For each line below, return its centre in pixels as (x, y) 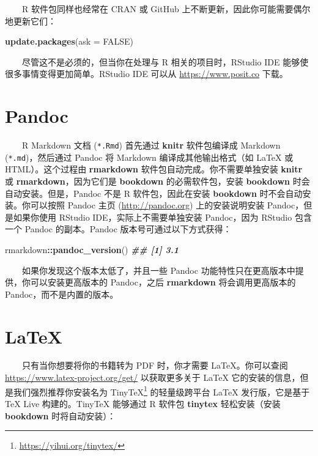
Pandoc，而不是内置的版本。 (62, 294)
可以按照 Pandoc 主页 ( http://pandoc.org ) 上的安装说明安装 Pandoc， (167, 205)
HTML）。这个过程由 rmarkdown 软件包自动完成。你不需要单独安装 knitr (154, 169)
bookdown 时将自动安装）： (61, 415)
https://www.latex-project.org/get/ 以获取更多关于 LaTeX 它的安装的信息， (153, 377)
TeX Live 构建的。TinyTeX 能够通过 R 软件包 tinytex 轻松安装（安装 (143, 403)
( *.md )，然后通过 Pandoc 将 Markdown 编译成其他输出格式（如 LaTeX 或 (149, 157)
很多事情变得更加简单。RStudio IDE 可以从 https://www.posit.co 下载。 (146, 74)
